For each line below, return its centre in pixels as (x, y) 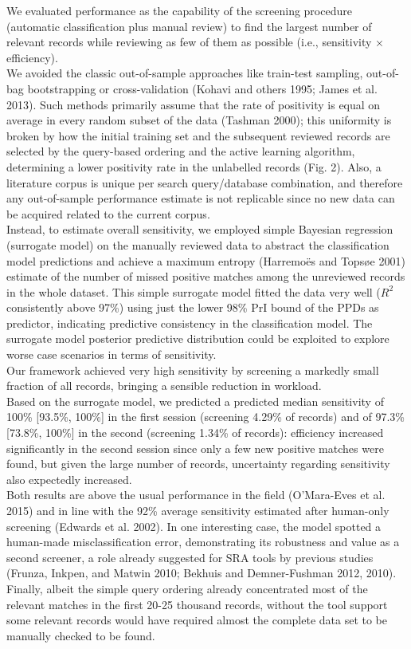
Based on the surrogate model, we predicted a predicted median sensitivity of (195, 401)
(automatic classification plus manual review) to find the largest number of (189, 26)
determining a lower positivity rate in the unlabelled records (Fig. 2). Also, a (194, 166)
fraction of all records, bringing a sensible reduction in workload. (164, 385)
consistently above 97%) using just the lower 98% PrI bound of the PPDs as (193, 307)
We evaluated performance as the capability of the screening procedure (179, 10)
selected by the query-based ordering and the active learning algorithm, (181, 151)
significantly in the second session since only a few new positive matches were (195, 448)
